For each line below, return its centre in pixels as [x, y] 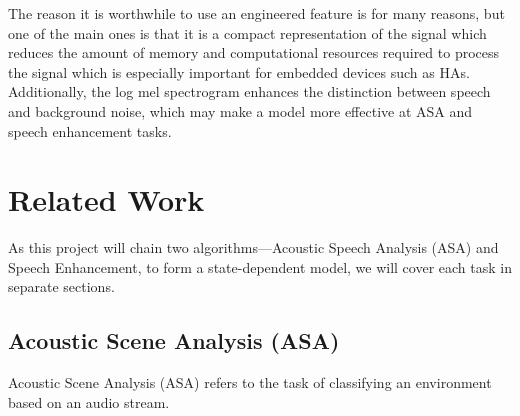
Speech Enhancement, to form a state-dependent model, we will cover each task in [260, 266]
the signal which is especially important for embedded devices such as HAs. [239, 71]
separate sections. [61, 286]
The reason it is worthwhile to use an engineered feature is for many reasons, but [256, 13]
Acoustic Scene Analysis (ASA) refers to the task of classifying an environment [250, 382]
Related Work [106, 199]
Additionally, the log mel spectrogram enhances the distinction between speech [249, 91]
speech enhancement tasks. [90, 130]
